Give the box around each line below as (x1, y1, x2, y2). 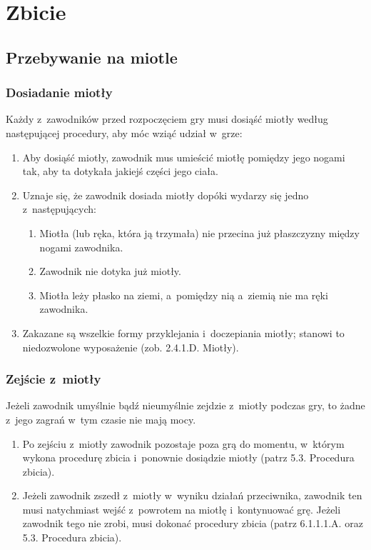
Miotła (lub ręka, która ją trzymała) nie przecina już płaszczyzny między (39, 225, 360, 240)
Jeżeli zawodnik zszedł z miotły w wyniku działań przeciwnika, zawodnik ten (22, 488, 362, 503)
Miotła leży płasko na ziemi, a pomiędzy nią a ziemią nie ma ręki (39, 287, 328, 302)
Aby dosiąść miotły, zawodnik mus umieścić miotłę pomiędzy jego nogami (22, 149, 345, 164)
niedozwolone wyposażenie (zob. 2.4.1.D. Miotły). (22, 339, 239, 354)
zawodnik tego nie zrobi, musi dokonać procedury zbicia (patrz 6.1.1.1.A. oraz (22, 516, 363, 531)
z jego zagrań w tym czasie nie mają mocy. (6, 411, 196, 426)
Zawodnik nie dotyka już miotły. (39, 264, 181, 279)
